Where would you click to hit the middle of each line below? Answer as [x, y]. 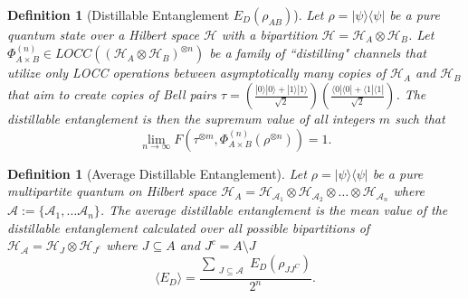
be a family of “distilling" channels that [318, 53]
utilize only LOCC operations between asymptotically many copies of [196, 73]
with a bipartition [269, 34]
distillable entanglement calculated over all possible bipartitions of [189, 227]
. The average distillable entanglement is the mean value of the [274, 210]
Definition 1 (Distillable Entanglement [119, 14]
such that [420, 118]
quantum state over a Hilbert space [103, 34]
